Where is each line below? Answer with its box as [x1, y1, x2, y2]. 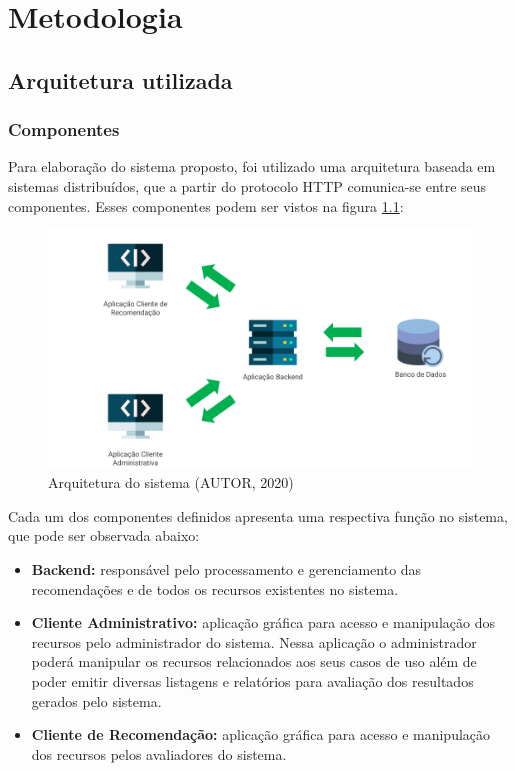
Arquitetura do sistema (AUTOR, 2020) [48, 472, 294, 493]
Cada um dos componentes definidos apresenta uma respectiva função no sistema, [8, 505, 508, 526]
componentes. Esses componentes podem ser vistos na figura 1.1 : [8, 195, 404, 216]
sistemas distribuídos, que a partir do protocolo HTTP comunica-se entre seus [8, 175, 487, 196]
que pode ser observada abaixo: [8, 525, 200, 546]
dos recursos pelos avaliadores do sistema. [31, 743, 287, 764]
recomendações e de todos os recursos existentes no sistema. [31, 578, 399, 599]
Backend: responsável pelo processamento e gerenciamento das [31, 559, 422, 580]
